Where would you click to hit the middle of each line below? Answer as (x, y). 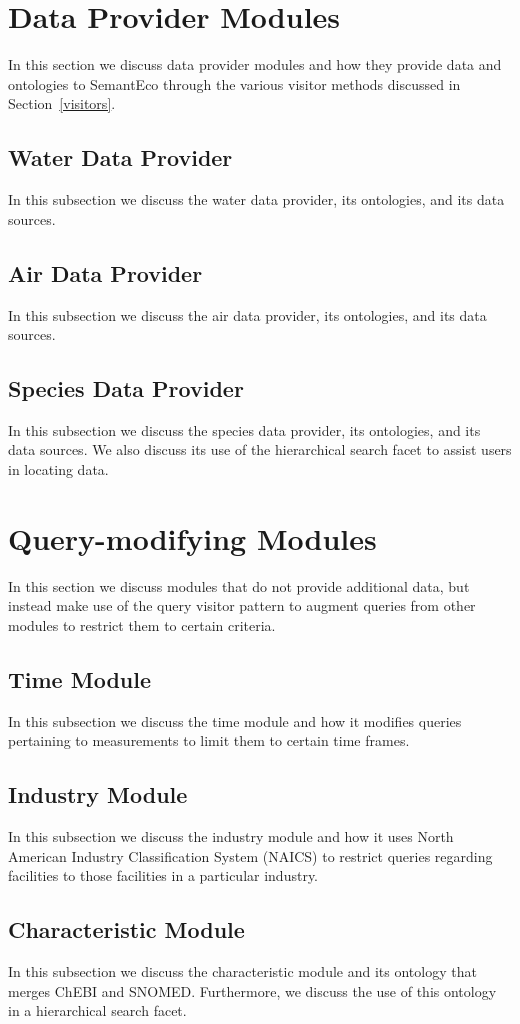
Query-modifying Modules (192, 537)
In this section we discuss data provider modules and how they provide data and (255, 64)
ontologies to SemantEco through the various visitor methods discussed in (234, 83)
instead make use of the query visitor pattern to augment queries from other (242, 605)
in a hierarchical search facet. (97, 1010)
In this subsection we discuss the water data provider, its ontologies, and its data (256, 199)
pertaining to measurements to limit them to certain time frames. (209, 740)
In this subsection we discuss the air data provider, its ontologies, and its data (247, 314)
